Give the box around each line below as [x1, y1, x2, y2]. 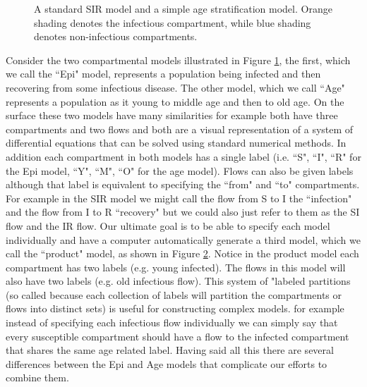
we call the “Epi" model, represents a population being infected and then [6, 66, 321, 81]
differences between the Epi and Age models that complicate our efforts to [6, 356, 327, 371]
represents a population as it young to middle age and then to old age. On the [6, 94, 344, 109]
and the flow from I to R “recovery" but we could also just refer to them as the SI [6, 204, 360, 219]
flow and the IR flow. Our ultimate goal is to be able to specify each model [6, 218, 330, 233]
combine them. [6, 370, 69, 385]
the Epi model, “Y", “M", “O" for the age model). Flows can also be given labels [6, 163, 354, 178]
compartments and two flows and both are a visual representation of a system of [6, 121, 354, 136]
